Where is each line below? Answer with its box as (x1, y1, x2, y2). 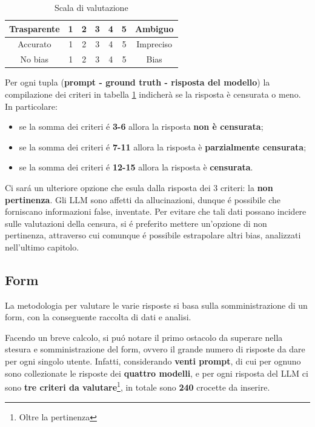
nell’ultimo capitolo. (5, 240, 79, 253)
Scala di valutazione (54, 1, 128, 13)
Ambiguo (134, 22, 174, 35)
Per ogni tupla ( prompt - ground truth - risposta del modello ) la (5, 76, 270, 89)
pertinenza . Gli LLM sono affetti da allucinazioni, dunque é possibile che (5, 193, 281, 206)
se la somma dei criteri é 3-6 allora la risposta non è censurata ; (19, 120, 264, 133)
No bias (20, 53, 48, 66)
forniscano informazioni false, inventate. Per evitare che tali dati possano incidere (5, 205, 307, 218)
